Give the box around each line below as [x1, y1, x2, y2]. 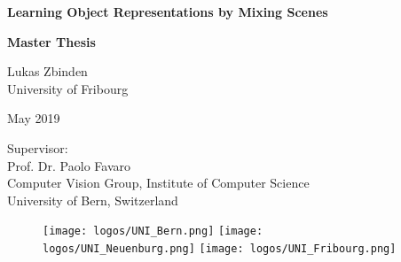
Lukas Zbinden [7, 62, 88, 81]
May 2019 [7, 109, 60, 127]
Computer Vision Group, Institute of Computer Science [7, 173, 310, 192]
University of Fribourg [7, 79, 129, 97]
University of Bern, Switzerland [7, 190, 178, 209]
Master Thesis [7, 32, 96, 50]
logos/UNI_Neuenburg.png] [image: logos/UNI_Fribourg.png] [43, 243, 397, 255]
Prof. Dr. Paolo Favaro [7, 156, 130, 174]
